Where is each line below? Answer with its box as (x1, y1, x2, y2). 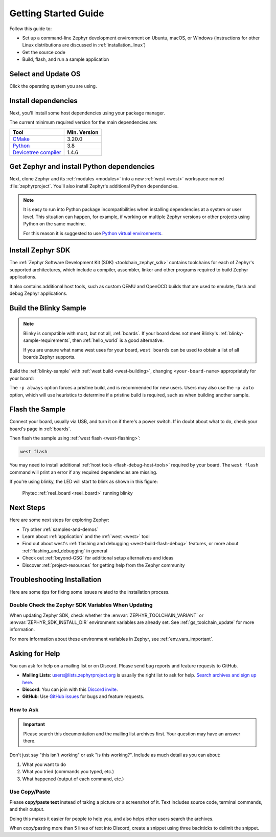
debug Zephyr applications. (9, 290, 67, 296)
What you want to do (22, 761, 66, 768)
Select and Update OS (9, 69, 81, 78)
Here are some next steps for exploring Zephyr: (9, 517, 109, 523)
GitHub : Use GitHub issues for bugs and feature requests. (22, 693, 145, 700)
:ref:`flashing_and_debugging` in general (22, 547, 107, 554)
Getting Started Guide (9, 8, 104, 19)
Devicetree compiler (12, 149, 61, 156)
